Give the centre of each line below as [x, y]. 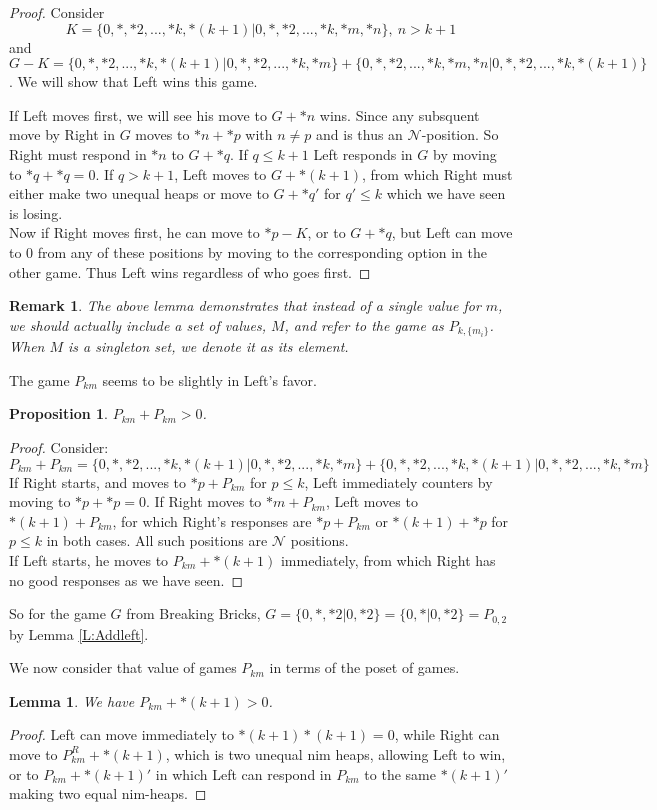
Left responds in [363, 153]
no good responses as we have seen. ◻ [126, 579]
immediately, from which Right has [388, 559]
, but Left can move [452, 232]
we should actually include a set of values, [137, 324]
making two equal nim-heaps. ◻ [108, 793]
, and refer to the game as [364, 324]
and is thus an [359, 134]
